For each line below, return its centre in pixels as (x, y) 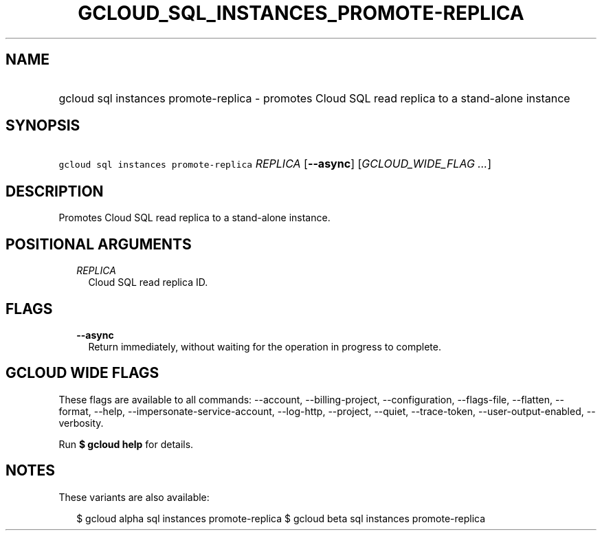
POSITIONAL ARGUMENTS (99, 244)
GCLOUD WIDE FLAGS (82, 373)
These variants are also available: (134, 497)
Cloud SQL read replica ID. (148, 282)
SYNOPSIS (43, 126)
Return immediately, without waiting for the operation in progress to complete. (265, 346)
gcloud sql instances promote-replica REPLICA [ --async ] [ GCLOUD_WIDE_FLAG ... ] (275, 164)
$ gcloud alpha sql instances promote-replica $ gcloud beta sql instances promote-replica (281, 518)
